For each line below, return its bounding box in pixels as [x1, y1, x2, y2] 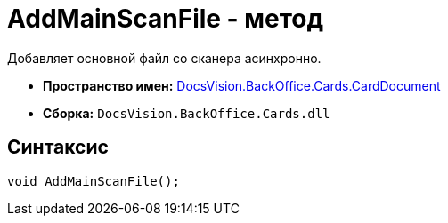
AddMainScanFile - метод [7, 4, 324, 34]
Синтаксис [7, 136, 109, 159]
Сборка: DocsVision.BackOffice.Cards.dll [43, 105, 330, 121]
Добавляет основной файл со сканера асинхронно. [7, 50, 322, 66]
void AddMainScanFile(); [7, 173, 180, 188]
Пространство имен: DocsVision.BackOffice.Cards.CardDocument [43, 77, 441, 93]
